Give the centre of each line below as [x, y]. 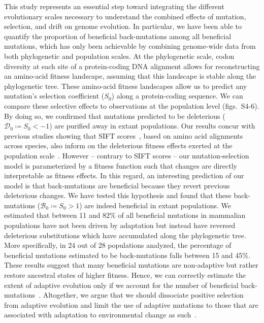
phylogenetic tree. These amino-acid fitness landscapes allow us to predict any [126, 86]
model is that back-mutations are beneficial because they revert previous [117, 185]
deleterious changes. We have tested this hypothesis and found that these [118, 195]
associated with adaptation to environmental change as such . [101, 315]
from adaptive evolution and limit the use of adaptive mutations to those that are [131, 304]
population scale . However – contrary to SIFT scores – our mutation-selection [127, 155]
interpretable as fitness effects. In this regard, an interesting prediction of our [124, 175]
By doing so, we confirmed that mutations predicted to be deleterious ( [115, 116]
